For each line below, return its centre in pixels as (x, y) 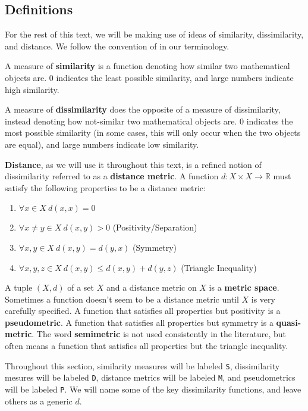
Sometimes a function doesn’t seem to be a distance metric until (122, 299)
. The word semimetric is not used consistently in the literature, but (159, 334)
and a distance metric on (151, 287)
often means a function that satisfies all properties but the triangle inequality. (147, 346)
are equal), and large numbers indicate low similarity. (102, 144)
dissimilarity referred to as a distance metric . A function (112, 176)
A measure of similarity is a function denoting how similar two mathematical (147, 66)
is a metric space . (244, 287)
